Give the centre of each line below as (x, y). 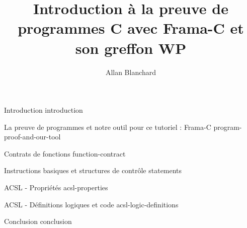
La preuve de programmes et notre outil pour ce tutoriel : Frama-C (108, 127)
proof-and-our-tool (32, 137)
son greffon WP (131, 48)
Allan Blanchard (131, 72)
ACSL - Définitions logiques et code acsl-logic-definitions (91, 204)
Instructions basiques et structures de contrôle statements (93, 170)
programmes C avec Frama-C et (131, 28)
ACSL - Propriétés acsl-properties (56, 187)
